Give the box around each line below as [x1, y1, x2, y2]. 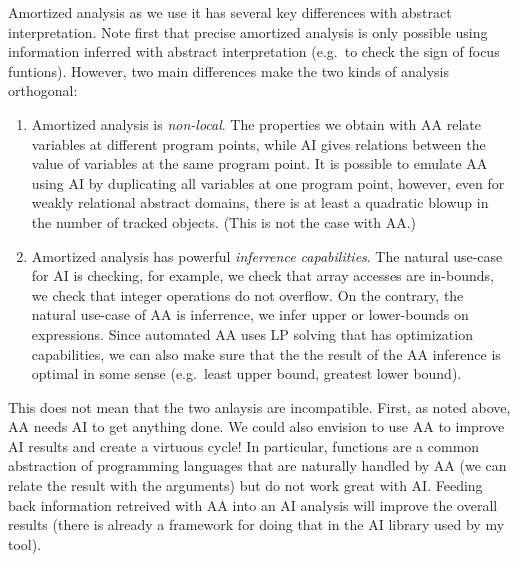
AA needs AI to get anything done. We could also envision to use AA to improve [8, 416, 505, 437]
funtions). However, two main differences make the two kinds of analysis [8, 60, 450, 81]
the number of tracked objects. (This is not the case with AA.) [31, 211, 416, 232]
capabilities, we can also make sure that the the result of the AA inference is [31, 343, 501, 364]
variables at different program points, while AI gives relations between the [31, 133, 486, 154]
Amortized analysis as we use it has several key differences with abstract [8, 2, 452, 22]
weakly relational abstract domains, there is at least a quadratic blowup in [31, 192, 489, 213]
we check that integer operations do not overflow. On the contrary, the [31, 284, 464, 305]
